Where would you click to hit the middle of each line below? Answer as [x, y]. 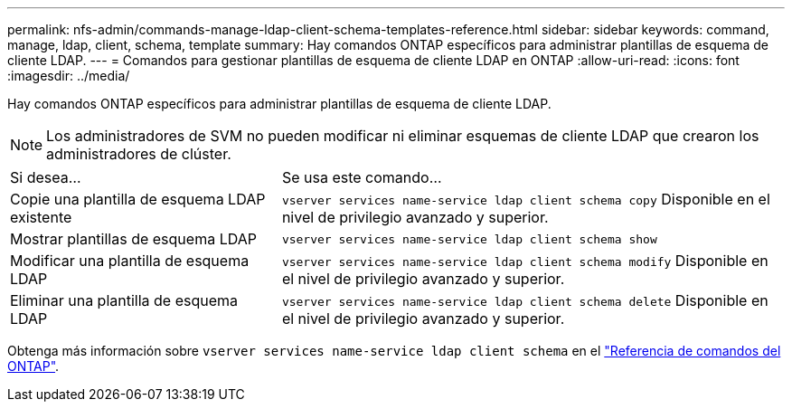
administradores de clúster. [139, 154]
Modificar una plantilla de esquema [130, 261]
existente [41, 217]
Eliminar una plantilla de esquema [124, 300]
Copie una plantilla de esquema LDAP [138, 199]
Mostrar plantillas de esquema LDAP [133, 239]
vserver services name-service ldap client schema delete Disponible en [525, 300]
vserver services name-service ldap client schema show [469, 239]
